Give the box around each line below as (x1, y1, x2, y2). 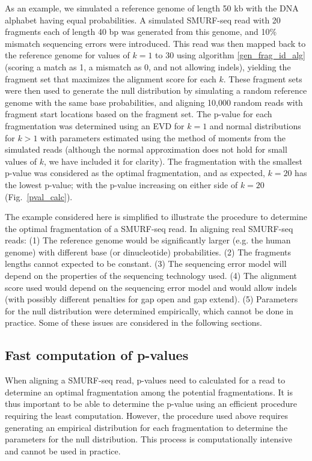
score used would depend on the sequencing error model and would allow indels (5, 281, 297, 293)
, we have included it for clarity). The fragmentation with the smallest (43, 154, 302, 167)
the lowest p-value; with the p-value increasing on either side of (5, 178, 238, 191)
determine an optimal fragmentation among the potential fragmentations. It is (5, 385, 293, 398)
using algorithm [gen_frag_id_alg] (176, 49, 305, 61)
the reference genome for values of (5, 49, 130, 61)
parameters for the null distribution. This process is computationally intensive (5, 433, 292, 445)
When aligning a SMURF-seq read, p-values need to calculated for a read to (5, 374, 286, 386)
